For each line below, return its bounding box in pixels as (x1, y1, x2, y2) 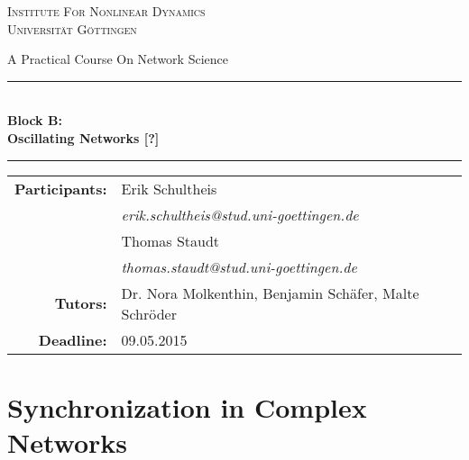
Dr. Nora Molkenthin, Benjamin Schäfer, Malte (121, 282, 419, 303)
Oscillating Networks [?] (7, 128, 160, 147)
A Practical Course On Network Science (7, 50, 228, 68)
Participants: (14, 177, 107, 199)
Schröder (121, 302, 177, 324)
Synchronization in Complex (7, 388, 367, 425)
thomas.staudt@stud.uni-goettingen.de (121, 256, 357, 277)
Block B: (7, 111, 62, 130)
